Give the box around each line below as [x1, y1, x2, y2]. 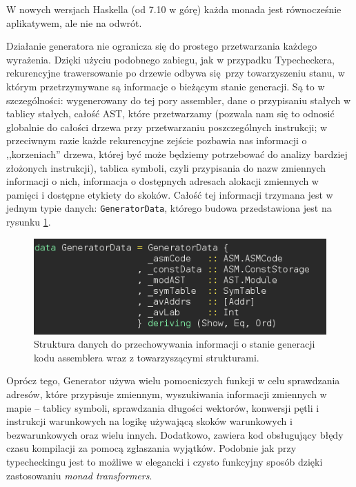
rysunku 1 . [6, 214, 51, 228]
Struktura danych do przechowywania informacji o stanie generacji [34, 337, 315, 351]
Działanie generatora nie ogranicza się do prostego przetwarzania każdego [6, 39, 317, 53]
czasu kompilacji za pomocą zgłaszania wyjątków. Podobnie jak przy [6, 441, 297, 455]
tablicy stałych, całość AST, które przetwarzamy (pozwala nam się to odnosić [6, 106, 335, 121]
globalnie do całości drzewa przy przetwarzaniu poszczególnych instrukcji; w [6, 119, 328, 134]
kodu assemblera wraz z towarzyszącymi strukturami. [34, 350, 259, 364]
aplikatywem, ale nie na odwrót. [6, 15, 142, 30]
